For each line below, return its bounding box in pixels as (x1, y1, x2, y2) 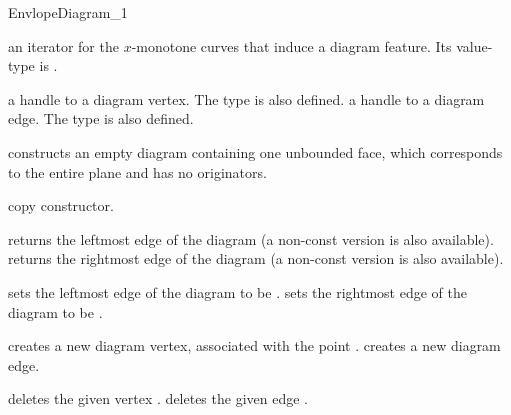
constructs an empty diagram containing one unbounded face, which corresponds (8, 141, 503, 162)
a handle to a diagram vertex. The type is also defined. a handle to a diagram (8, 88, 485, 109)
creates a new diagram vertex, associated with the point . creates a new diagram (8, 335, 501, 356)
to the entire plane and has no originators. (8, 161, 267, 182)
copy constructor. (8, 195, 114, 216)
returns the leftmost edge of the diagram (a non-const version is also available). (8, 228, 494, 249)
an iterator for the (8, 35, 119, 56)
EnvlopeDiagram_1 (8, 2, 128, 22)
